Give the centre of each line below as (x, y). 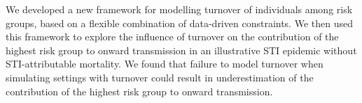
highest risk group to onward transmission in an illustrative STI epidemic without (181, 50)
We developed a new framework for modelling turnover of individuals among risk (179, 9)
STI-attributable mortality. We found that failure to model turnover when (165, 64)
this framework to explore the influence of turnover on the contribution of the (172, 37)
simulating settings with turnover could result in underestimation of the (160, 77)
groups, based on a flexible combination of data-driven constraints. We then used (179, 23)
